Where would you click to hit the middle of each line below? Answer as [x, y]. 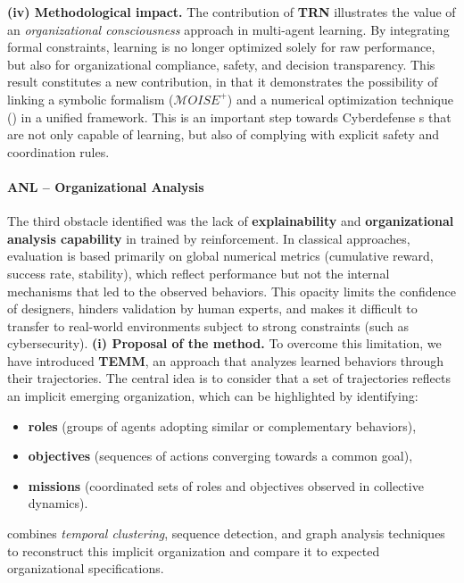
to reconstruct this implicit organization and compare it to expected [194, 550]
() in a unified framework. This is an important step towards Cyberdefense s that [229, 117]
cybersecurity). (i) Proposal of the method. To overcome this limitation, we [224, 343]
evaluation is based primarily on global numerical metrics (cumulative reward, [220, 256]
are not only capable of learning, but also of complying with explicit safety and [224, 134]
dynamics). [58, 503]
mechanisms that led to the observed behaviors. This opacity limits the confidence [232, 291]
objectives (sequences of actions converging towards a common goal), [220, 456]
